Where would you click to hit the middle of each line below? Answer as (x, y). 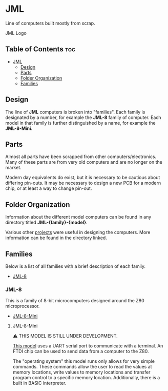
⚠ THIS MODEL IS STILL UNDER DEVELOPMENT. (65, 336)
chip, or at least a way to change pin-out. (49, 188)
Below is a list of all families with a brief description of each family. (76, 266)
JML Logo (16, 33)
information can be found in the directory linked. (56, 238)
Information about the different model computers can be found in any (78, 217)
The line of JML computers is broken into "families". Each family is (75, 112)
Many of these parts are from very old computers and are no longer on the (84, 162)
